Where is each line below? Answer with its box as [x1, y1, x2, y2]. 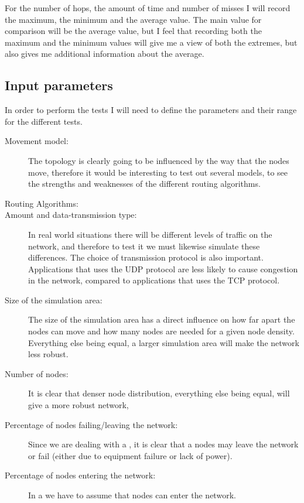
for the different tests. [5, 115, 83, 127]
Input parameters [5, 76, 113, 94]
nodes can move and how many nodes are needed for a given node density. [28, 325, 295, 337]
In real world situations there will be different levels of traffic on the [28, 228, 272, 240]
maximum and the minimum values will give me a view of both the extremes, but [5, 36, 298, 48]
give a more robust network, [28, 399, 129, 411]
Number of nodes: [5, 367, 69, 379]
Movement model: [5, 135, 69, 147]
